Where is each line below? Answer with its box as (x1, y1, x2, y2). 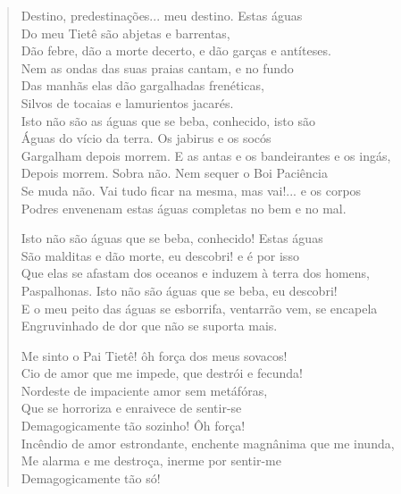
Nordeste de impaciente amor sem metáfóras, (21, 381, 268, 399)
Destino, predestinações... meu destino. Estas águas (21, 6, 303, 24)
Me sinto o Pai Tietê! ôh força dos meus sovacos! (21, 346, 288, 364)
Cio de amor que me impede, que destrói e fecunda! (21, 364, 303, 382)
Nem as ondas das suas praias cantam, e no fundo (21, 58, 294, 77)
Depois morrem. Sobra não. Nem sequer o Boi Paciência (21, 163, 328, 182)
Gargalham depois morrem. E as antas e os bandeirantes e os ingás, (21, 146, 391, 164)
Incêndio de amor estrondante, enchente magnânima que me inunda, (21, 433, 395, 452)
